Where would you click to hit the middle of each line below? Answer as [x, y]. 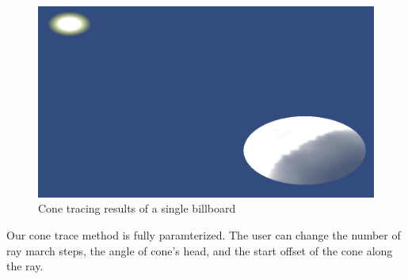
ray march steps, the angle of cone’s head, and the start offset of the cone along [200, 250]
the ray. [25, 266]
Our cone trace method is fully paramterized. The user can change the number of [204, 235]
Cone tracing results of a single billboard [137, 208]
